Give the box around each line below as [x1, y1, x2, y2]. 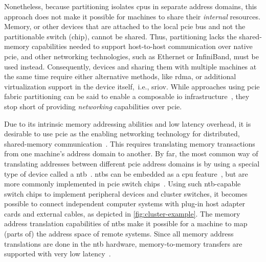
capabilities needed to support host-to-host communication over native [32, 41, 253, 52]
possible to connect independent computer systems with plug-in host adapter [4, 198, 246, 209]
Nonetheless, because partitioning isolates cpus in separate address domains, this [4, 1, 257, 11]
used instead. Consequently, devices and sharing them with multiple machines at [4, 61, 257, 72]
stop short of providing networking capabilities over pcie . [4, 101, 182, 111]
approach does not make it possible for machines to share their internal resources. [4, 11, 260, 21]
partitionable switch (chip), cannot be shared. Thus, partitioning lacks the [4, 31, 237, 41]
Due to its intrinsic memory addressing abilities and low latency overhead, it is [4, 118, 251, 129]
